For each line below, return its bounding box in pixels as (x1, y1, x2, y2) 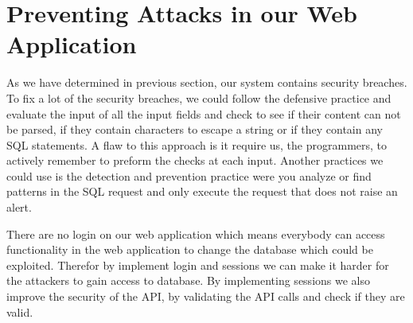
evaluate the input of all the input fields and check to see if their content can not (6, 105, 401, 122)
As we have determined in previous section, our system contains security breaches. (6, 74, 407, 91)
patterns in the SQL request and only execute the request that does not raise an (6, 183, 398, 200)
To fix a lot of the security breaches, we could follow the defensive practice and (6, 89, 392, 106)
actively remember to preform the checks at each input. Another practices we (6, 152, 384, 169)
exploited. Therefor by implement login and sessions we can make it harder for (6, 256, 389, 273)
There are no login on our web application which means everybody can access (6, 225, 385, 242)
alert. (6, 199, 32, 216)
